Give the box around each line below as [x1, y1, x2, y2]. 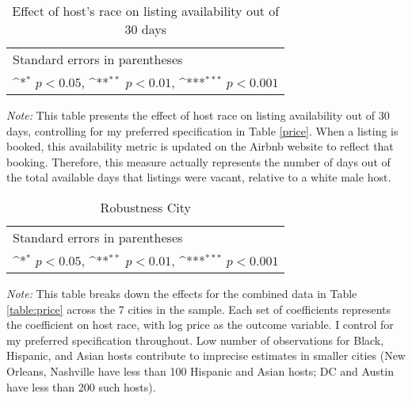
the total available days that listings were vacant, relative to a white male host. [6, 169, 391, 185]
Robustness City [100, 197, 191, 216]
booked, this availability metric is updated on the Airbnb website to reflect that [6, 138, 394, 155]
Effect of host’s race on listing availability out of [12, 2, 280, 20]
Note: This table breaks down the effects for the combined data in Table [6, 285, 357, 301]
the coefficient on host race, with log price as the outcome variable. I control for [6, 316, 394, 333]
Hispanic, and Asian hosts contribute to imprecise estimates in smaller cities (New [6, 347, 406, 364]
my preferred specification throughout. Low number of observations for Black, [6, 331, 384, 348]
